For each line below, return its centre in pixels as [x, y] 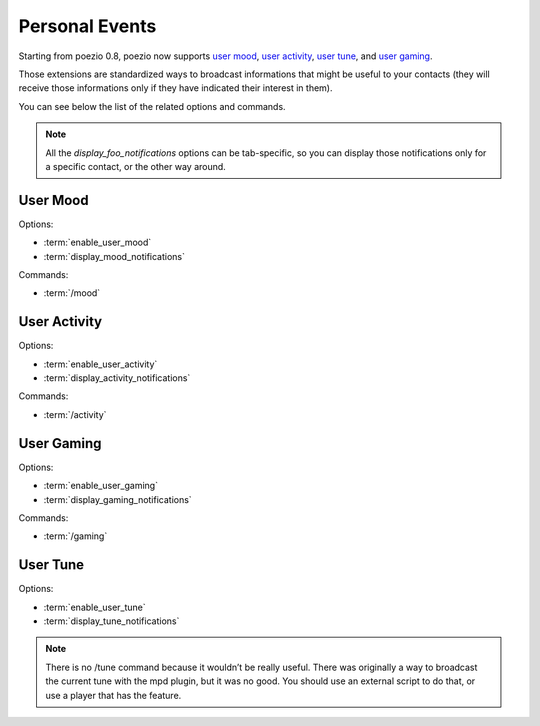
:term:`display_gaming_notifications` [117, 499]
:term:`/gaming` [75, 536]
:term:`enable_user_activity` [100, 364]
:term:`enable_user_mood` [97, 242]
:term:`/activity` [75, 414]
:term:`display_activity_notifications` [117, 378]
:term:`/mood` [72, 293]
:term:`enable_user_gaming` [101, 486]
